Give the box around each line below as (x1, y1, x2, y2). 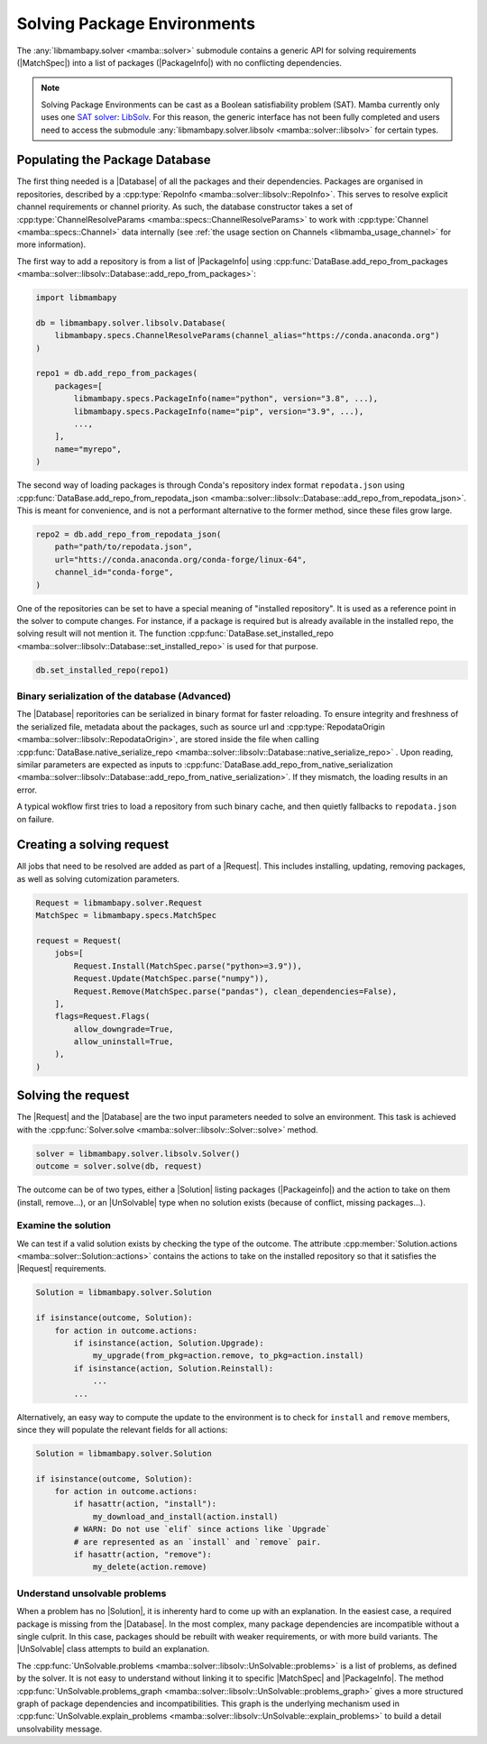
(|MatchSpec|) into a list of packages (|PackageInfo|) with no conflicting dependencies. (16, 57, 343, 68)
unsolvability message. (16, 1723, 103, 1734)
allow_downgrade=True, (73, 1023, 175, 1034)
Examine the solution (16, 1219, 112, 1232)
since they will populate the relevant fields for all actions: (16, 1424, 228, 1435)
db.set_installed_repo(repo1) (35, 665, 170, 675)
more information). (16, 239, 87, 250)
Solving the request (16, 1088, 130, 1104)
